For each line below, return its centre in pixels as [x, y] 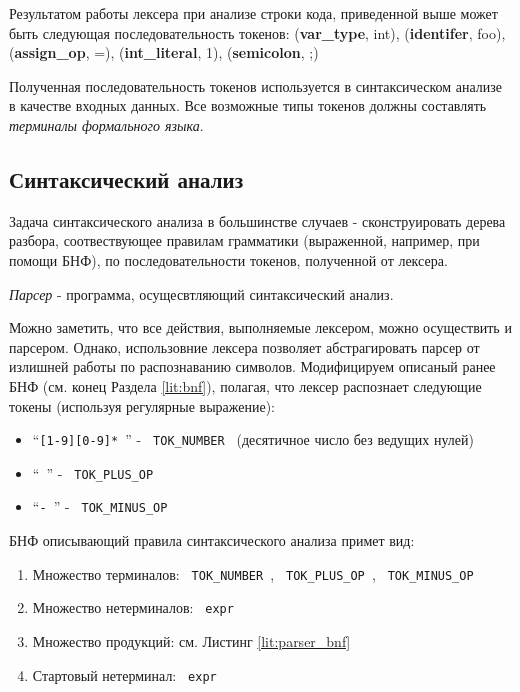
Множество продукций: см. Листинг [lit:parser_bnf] [191, 640]
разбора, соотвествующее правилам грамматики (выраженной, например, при [244, 240]
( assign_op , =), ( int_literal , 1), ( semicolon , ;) [164, 52]
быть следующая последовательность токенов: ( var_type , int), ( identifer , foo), [257, 32]
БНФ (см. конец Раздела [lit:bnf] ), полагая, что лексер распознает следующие [245, 385]
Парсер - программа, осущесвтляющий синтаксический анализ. [201, 293]
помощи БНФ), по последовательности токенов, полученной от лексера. [228, 259]
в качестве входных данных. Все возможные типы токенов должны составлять [248, 105]
